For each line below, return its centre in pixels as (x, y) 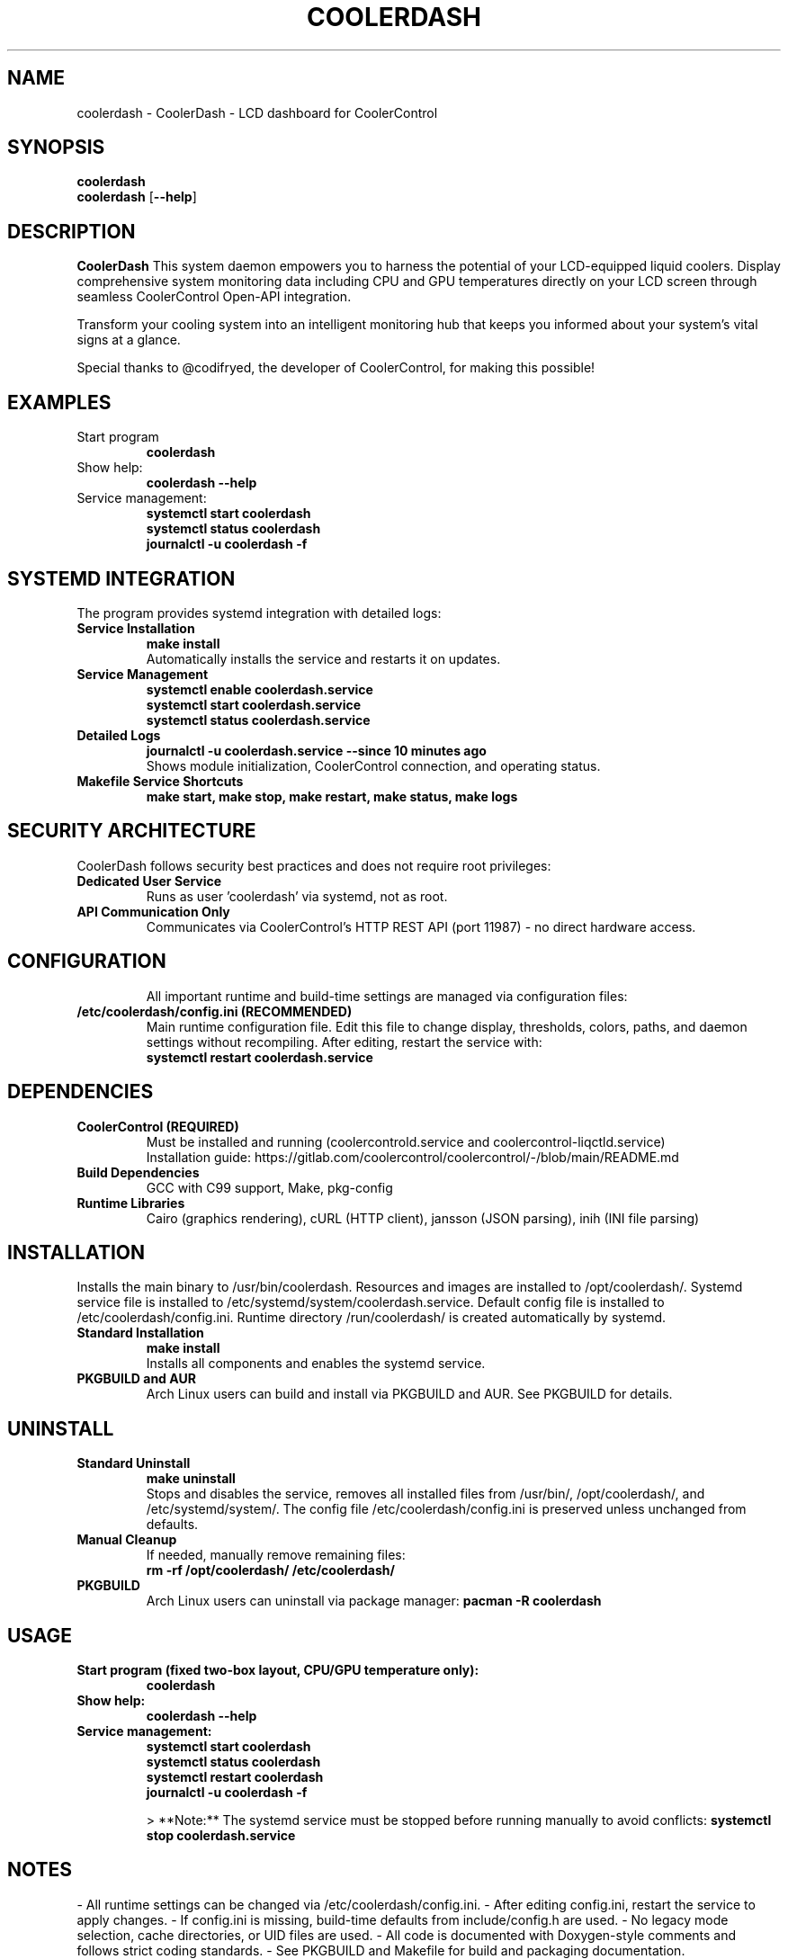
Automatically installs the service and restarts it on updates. (323, 658)
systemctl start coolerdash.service (254, 704)
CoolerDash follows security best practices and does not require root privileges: (314, 865)
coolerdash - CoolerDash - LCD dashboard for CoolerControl (257, 112)
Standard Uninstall (134, 1463)
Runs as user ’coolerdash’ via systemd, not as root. (297, 896)
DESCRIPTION (72, 231)
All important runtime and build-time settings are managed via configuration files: (387, 996)
